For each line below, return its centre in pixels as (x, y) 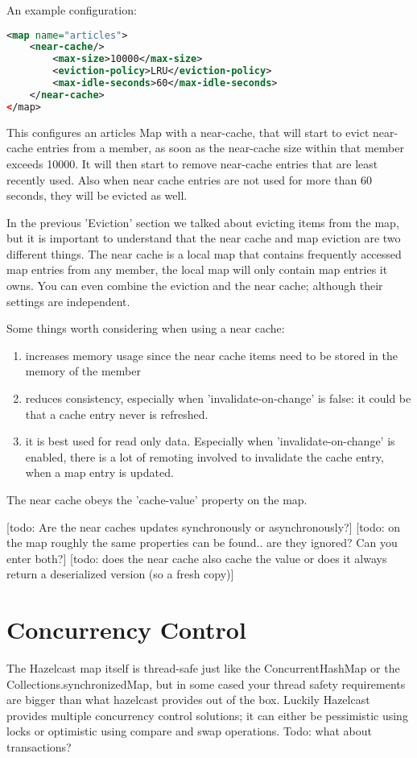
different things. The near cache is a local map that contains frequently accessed (204, 253)
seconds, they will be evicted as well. (97, 195)
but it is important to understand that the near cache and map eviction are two (204, 238)
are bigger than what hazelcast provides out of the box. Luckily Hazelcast (188, 700)
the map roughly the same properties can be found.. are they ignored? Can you (202, 543)
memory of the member (83, 371)
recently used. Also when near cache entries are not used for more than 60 (189, 179)
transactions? (39, 747)
